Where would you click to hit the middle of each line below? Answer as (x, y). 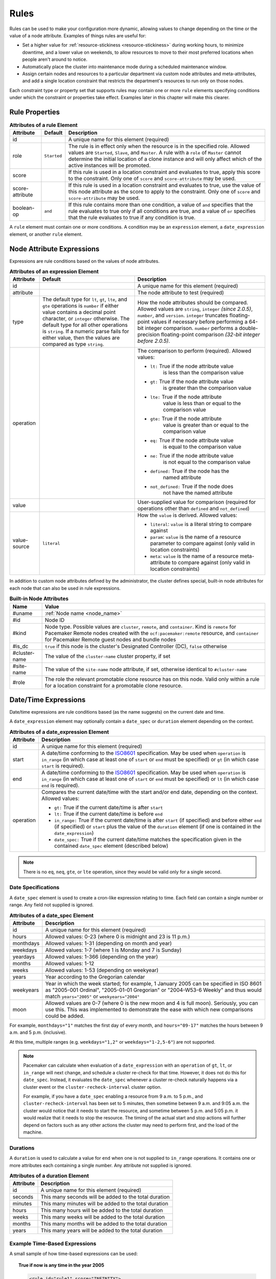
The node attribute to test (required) (181, 293)
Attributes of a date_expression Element (59, 732)
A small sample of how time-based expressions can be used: (74, 1254)
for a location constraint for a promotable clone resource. (114, 686)
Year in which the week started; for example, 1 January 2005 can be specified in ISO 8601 (153, 983)
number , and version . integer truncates (183, 316)
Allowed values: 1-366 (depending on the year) (102, 957)
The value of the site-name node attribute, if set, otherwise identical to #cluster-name (146, 669)
